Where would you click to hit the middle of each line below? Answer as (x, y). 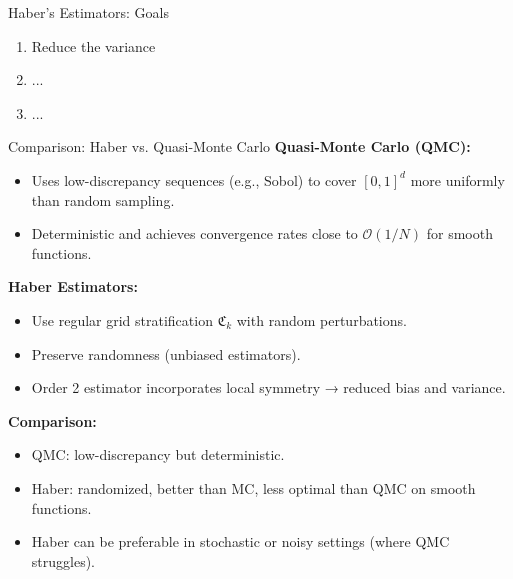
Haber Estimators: (73, 286)
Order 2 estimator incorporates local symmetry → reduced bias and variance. (268, 387)
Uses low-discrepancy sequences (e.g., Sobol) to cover (194, 179)
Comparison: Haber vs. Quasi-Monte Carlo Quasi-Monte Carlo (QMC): (239, 146)
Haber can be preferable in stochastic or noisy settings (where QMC (240, 541)
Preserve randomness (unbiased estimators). (166, 353)
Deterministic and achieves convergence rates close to (194, 233)
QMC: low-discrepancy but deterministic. (158, 454)
